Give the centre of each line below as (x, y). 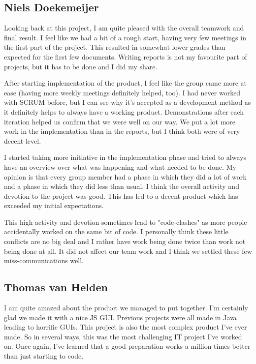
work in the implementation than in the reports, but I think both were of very (122, 131)
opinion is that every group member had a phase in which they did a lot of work (125, 176)
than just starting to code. (44, 356)
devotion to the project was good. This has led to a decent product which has (121, 196)
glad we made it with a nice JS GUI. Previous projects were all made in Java (120, 317)
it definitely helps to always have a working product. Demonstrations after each (124, 111)
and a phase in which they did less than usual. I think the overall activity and (122, 186)
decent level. (23, 140)
